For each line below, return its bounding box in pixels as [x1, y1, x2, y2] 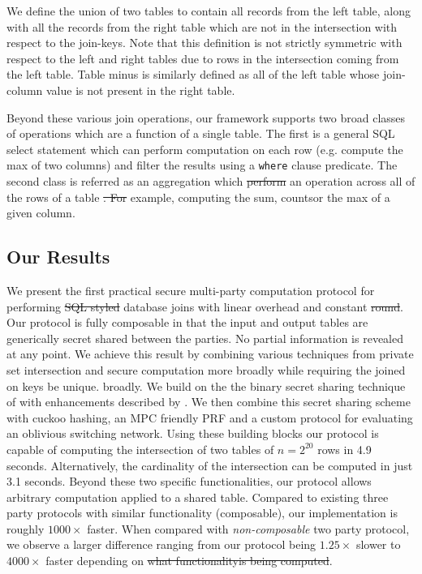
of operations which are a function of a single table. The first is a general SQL [6, 125, 395, 142]
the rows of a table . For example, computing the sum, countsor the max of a [6, 188, 390, 205]
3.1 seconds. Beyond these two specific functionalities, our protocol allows [6, 473, 372, 490]
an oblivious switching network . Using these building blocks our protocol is [6, 425, 379, 442]
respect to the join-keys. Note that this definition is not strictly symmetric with [6, 34, 403, 51]
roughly [6, 520, 45, 537]
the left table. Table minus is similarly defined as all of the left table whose [6, 66, 380, 83]
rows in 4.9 [317, 440, 372, 457]
